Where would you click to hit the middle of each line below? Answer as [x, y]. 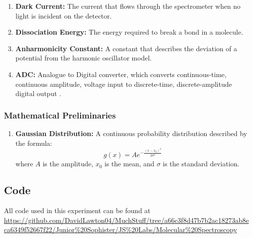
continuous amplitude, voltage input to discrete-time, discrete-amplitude [124, 84]
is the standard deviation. [201, 164]
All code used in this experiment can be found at [77, 210]
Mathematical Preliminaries [60, 115]
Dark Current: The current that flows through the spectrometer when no [128, 6]
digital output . [38, 93]
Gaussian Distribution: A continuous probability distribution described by [131, 133]
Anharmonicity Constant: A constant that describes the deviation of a [126, 48]
